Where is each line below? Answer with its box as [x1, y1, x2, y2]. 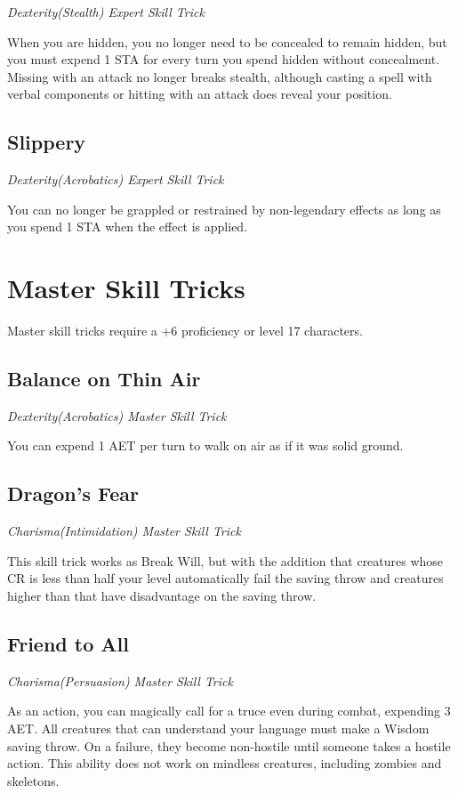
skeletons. [7, 771, 60, 789]
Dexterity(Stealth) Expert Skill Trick [7, 3, 205, 20]
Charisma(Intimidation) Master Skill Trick [7, 522, 241, 540]
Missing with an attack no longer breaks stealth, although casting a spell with [7, 67, 432, 85]
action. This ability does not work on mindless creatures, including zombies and [7, 754, 442, 773]
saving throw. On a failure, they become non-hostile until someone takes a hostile [7, 736, 451, 755]
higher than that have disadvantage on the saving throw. [7, 587, 317, 605]
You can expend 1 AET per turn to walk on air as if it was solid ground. [7, 436, 404, 455]
